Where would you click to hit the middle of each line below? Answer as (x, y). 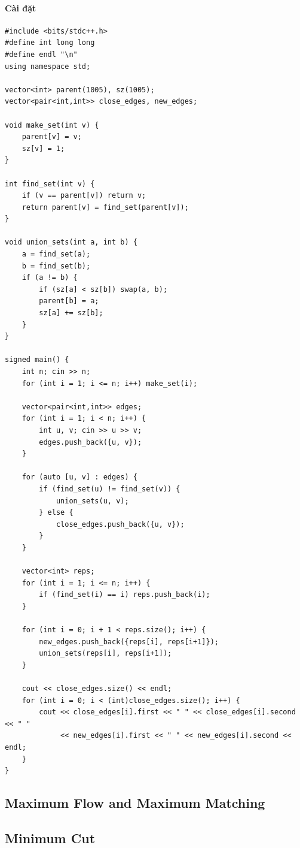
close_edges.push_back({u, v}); (120, 524)
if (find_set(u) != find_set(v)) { (110, 489)
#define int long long (50, 43)
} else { (56, 513)
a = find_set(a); (56, 254)
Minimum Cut (50, 838)
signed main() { (37, 360)
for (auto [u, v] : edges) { (79, 477)
